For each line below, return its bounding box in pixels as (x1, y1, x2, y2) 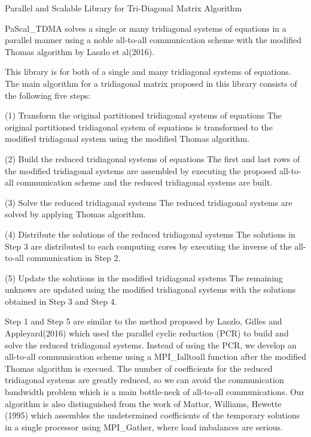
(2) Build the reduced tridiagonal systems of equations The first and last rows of (5, 152, 300, 165)
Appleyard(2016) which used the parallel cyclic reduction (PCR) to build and (5, 327, 289, 339)
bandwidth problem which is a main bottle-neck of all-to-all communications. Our (5, 386, 305, 398)
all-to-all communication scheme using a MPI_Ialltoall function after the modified (5, 350, 307, 363)
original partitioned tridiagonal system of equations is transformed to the (5, 120, 273, 133)
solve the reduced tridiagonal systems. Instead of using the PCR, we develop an (5, 338, 297, 351)
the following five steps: (5, 89, 91, 101)
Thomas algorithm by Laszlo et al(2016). (5, 45, 155, 57)
